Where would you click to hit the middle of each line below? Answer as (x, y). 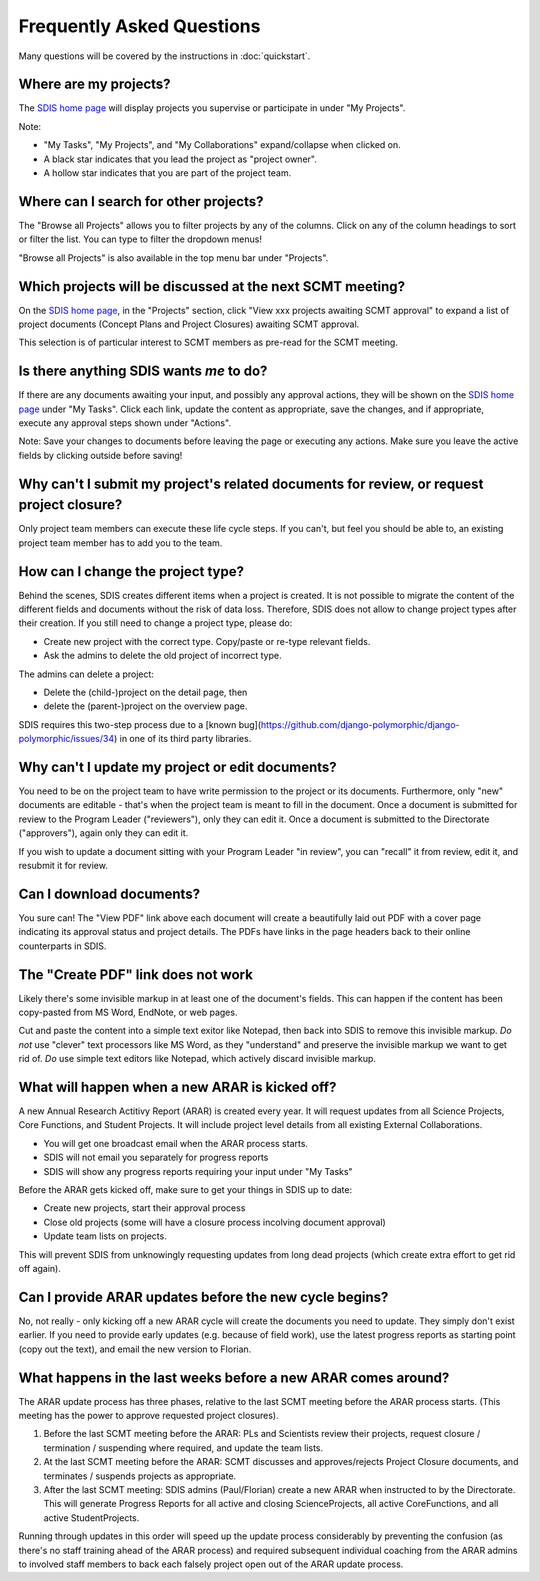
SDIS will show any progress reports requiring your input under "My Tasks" (198, 1171)
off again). (40, 1268)
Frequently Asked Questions (139, 26)
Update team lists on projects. (105, 1236)
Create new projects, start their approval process (144, 1208)
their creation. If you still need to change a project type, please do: (155, 623)
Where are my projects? (94, 84)
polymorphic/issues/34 (66, 739)
